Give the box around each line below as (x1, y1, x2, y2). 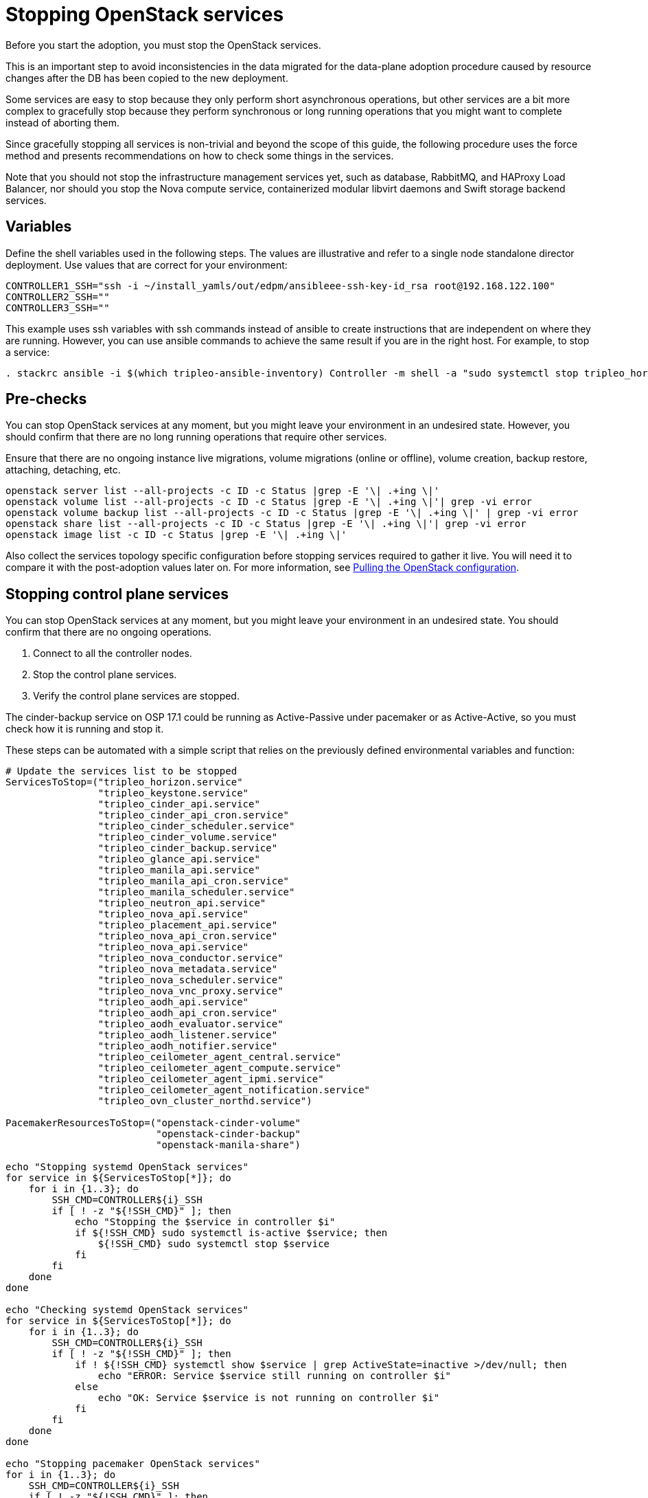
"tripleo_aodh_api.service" (97, 996, 249, 1008)
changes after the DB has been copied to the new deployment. (5, 71, 288, 84)
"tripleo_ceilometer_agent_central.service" (97, 1051, 341, 1063)
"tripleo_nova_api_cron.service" (97, 930, 278, 942)
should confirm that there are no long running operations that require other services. (5, 431, 387, 443)
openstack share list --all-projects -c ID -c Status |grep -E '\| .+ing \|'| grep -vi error (5, 518, 526, 530)
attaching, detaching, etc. (5, 464, 121, 476)
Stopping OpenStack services (5, 3, 284, 26)
